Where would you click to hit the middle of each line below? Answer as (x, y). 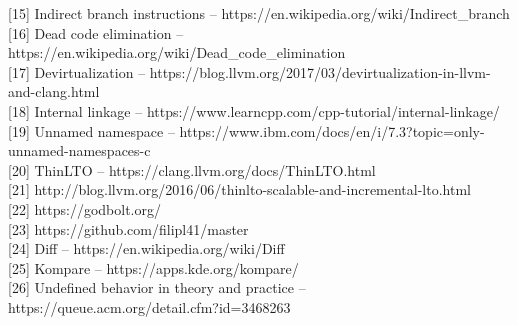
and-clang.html (54, 91)
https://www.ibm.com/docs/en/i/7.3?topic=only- (332, 130)
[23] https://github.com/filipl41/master (128, 228)
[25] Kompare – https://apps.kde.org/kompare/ (153, 267)
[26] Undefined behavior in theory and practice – (157, 287)
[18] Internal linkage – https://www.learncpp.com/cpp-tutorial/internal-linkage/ (254, 110)
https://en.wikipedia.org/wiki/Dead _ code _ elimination (177, 52)
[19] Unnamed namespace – (91, 130)
